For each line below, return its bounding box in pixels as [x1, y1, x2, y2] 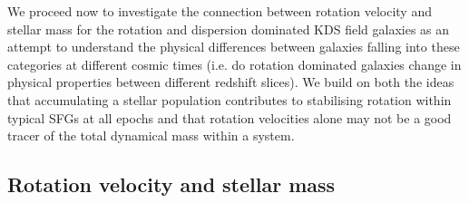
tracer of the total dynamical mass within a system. [7, 126, 295, 145]
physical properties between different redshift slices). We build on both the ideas [7, 72, 454, 92]
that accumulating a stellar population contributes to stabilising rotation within [7, 90, 452, 109]
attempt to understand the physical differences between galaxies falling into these [7, 37, 460, 56]
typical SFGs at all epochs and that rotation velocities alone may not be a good [7, 108, 452, 127]
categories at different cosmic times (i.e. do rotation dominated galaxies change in [7, 54, 462, 73]
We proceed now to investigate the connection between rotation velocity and [7, 2, 432, 20]
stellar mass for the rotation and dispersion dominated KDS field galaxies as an [7, 19, 450, 38]
